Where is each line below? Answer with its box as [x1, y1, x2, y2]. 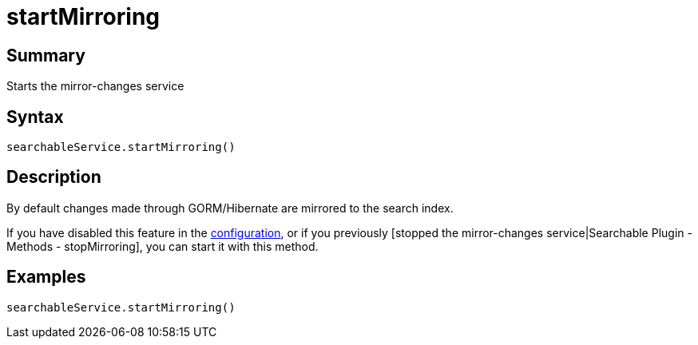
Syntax [6, 106, 64, 127]
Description [6, 167, 101, 188]
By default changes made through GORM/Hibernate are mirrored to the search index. [6, 200, 454, 215]
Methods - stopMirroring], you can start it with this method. [6, 239, 319, 253]
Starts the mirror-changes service [6, 79, 184, 93]
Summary [6, 45, 85, 65]
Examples [6, 267, 86, 287]
